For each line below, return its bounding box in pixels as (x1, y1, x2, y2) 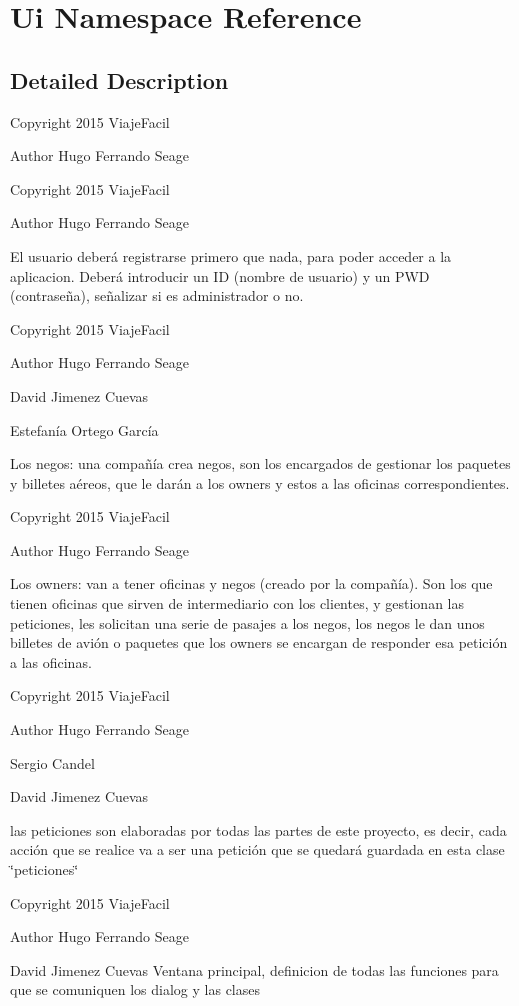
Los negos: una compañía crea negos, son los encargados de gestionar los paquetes (10, 453, 511, 474)
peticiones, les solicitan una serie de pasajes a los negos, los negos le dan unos (10, 612, 485, 633)
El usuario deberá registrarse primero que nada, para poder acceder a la (10, 245, 452, 266)
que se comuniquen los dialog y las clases (10, 979, 261, 1000)
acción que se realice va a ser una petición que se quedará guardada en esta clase (10, 839, 505, 860)
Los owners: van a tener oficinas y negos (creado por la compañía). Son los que (10, 573, 493, 594)
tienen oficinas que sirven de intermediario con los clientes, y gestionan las (10, 593, 464, 614)
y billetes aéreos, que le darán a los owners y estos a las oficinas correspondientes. (10, 472, 510, 493)
